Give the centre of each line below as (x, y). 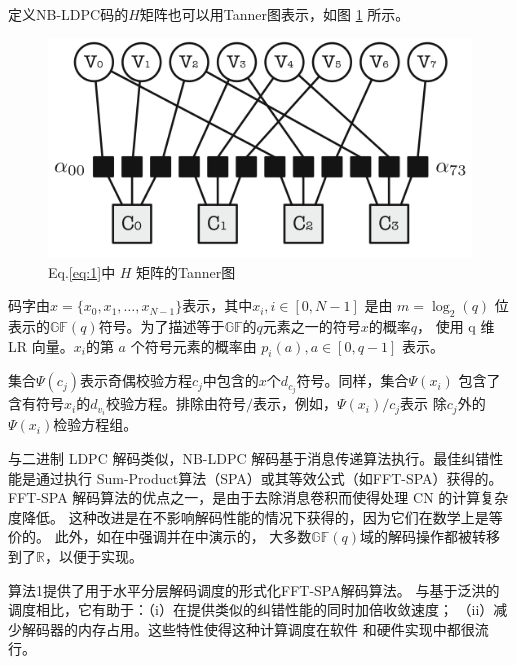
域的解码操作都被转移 (429, 536)
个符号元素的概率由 (193, 345)
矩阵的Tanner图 (186, 271)
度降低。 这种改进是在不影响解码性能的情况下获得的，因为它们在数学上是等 (255, 516)
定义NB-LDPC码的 (68, 14)
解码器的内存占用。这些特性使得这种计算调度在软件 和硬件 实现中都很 (248, 628)
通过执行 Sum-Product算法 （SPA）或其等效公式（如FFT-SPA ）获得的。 (269, 477)
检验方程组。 (95, 424)
